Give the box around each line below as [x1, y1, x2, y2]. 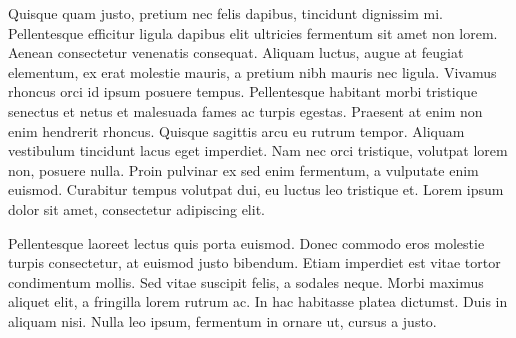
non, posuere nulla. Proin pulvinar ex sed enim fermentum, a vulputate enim [8, 159, 479, 180]
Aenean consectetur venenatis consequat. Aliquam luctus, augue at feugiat [8, 42, 464, 63]
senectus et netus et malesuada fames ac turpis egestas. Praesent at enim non [8, 100, 483, 121]
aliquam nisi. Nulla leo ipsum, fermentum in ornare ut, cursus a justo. [8, 310, 437, 331]
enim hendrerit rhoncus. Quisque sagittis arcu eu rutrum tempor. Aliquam [8, 120, 465, 141]
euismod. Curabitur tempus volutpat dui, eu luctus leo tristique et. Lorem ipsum [8, 179, 504, 200]
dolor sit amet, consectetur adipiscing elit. [8, 198, 265, 219]
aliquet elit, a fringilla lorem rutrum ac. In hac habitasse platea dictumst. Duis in [8, 291, 508, 312]
